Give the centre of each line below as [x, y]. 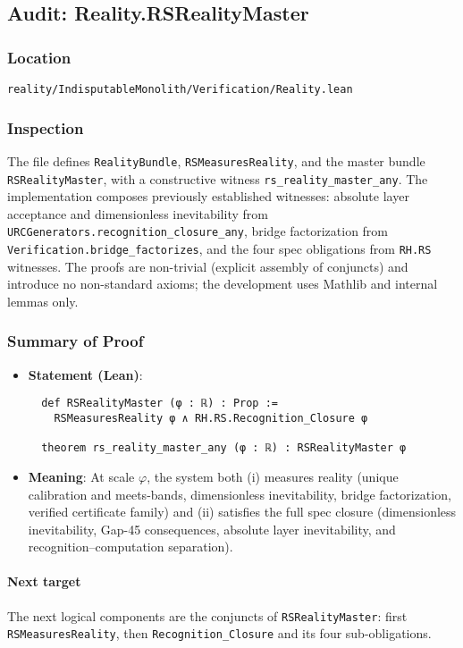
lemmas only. [43, 301]
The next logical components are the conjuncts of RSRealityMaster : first [207, 615]
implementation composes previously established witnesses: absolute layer [208, 196]
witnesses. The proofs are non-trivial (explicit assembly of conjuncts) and [208, 266]
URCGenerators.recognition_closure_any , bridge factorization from [198, 231]
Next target [44, 581]
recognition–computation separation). [130, 547]
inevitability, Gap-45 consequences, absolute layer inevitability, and [212, 529]
